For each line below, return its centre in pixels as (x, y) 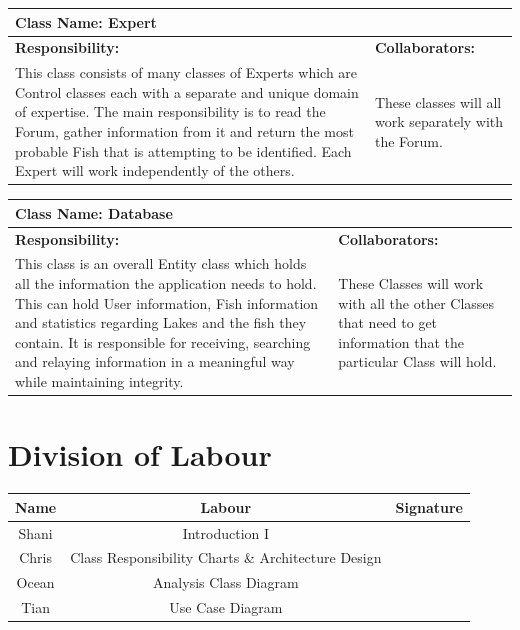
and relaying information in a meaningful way (155, 361)
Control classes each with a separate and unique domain (187, 91)
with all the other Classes (416, 302)
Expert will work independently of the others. (155, 170)
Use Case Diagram (226, 607)
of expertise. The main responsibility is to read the (170, 111)
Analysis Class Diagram (226, 582)
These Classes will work (411, 283)
